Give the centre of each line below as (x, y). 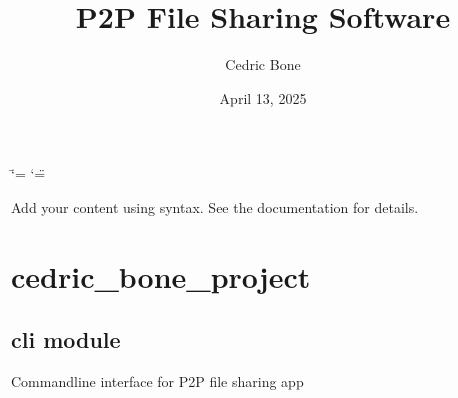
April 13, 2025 (263, 97)
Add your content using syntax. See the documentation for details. (215, 206)
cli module (66, 339)
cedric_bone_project (161, 275)
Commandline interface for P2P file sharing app (157, 381)
